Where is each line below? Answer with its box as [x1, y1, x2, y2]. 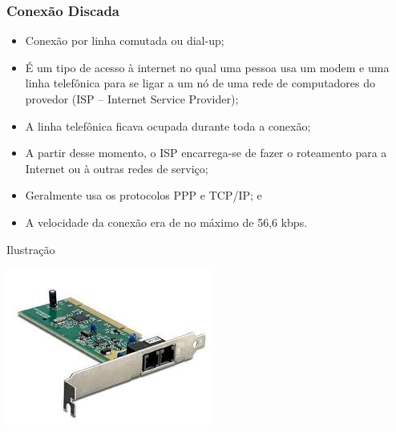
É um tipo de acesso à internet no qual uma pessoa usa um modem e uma [25, 59, 390, 75]
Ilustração [6, 240, 55, 257]
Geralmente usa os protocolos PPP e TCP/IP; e [25, 187, 262, 204]
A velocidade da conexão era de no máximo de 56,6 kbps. [25, 213, 308, 230]
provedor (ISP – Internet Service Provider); [25, 91, 239, 107]
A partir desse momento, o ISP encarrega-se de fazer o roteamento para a [25, 144, 387, 161]
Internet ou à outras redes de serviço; [25, 159, 208, 176]
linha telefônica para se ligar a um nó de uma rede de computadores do [25, 75, 376, 91]
